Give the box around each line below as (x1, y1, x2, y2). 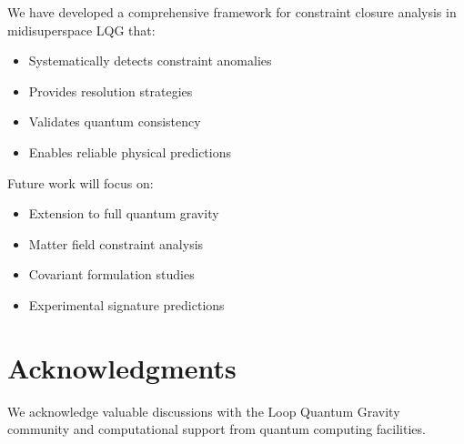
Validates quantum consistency (28, 112, 201, 131)
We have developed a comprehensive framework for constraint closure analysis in (7, 3, 457, 21)
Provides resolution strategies (28, 81, 193, 100)
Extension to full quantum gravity (28, 204, 219, 223)
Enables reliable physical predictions (28, 142, 231, 161)
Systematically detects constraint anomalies (28, 51, 272, 70)
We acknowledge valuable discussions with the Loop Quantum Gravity (7, 401, 400, 420)
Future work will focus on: (7, 173, 154, 192)
